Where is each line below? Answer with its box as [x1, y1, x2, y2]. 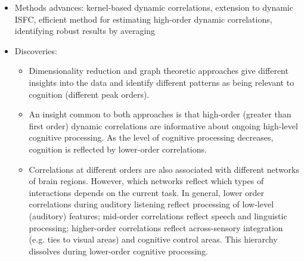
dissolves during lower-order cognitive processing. [29, 244, 209, 257]
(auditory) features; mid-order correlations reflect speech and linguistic [29, 209, 287, 222]
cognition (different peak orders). [29, 88, 150, 100]
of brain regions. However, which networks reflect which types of [29, 175, 264, 187]
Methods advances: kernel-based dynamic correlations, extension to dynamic [14, 1, 293, 13]
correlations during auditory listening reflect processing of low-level [29, 198, 274, 210]
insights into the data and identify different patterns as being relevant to [29, 76, 294, 88]
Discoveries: [14, 44, 57, 57]
